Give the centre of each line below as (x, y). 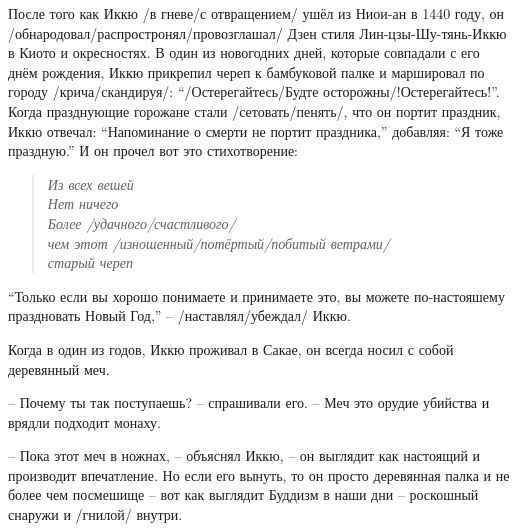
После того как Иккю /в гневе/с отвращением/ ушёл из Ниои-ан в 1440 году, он (256, 13)
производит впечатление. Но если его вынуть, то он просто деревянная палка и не (259, 474)
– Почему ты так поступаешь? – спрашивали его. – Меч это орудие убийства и (249, 402)
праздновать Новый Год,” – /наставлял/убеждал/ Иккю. (179, 315)
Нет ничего (83, 203)
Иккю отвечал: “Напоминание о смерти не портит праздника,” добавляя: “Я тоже (256, 130)
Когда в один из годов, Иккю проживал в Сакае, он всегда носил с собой (231, 348)
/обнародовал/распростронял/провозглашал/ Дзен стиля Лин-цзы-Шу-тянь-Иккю (257, 32)
